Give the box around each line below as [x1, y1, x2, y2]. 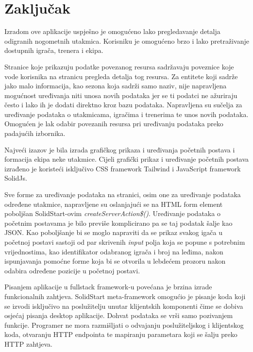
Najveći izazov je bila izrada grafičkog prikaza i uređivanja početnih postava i [4, 144, 235, 154]
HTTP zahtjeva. [4, 338, 52, 349]
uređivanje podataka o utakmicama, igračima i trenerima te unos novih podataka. [4, 109, 249, 119]
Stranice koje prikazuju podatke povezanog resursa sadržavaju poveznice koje [4, 61, 234, 71]
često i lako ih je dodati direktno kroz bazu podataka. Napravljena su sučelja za [4, 100, 242, 110]
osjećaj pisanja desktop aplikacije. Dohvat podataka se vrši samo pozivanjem [4, 310, 233, 320]
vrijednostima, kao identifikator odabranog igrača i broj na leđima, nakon [4, 246, 223, 256]
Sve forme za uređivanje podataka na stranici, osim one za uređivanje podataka [4, 189, 241, 200]
